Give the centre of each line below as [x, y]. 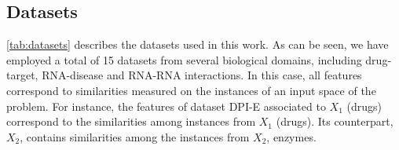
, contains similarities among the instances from [135, 136]
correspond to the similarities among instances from [131, 121]
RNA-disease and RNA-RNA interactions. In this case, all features [202, 75]
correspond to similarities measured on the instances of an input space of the [191, 90]
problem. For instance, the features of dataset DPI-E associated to [166, 106]
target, [22, 75]
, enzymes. [291, 136]
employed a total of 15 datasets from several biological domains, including [184, 59]
